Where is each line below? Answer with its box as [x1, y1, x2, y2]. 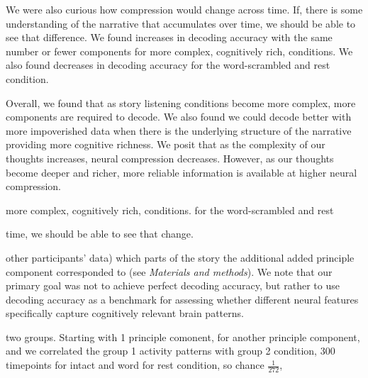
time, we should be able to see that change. [6, 226, 194, 241]
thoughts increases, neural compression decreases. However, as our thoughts [6, 150, 334, 165]
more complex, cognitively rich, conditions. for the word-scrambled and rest [6, 202, 334, 217]
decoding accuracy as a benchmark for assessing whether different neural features [6, 291, 359, 306]
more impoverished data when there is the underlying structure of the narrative [6, 123, 352, 138]
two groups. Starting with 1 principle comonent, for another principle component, [6, 329, 360, 344]
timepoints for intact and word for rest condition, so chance [6, 357, 264, 372]
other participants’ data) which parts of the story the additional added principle [6, 250, 355, 265]
